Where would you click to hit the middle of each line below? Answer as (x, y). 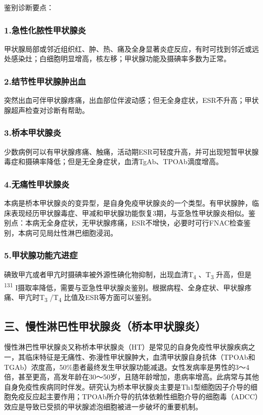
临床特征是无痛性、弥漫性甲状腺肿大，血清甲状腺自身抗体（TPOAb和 (140, 356)
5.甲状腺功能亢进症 (41, 255)
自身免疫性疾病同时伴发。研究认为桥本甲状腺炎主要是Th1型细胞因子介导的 (127, 386)
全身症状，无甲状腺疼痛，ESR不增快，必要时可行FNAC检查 (145, 223)
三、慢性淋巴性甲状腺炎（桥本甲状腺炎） (105, 326)
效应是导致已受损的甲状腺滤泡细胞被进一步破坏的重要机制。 (103, 406)
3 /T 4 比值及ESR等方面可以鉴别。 (100, 298)
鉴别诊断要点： (29, 7)
